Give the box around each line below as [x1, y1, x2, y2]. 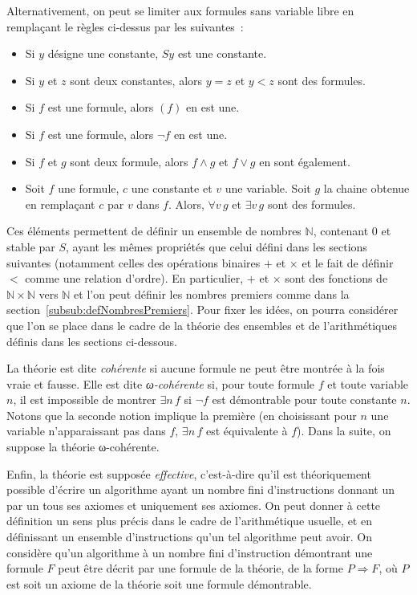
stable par [6, 238, 55, 255]
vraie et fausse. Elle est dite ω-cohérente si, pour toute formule [6, 375, 315, 392]
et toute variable [327, 375, 409, 392]
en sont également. [259, 153, 350, 169]
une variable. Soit [225, 180, 311, 197]
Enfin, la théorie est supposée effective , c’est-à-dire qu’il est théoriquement [6, 465, 371, 482]
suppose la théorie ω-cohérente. [6, 438, 160, 455]
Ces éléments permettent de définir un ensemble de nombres [6, 222, 302, 239]
